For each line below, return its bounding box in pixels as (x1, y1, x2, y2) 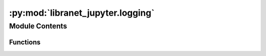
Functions (9, 38, 41, 46)
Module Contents (9, 22, 67, 30)
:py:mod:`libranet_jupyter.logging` (9, 7, 155, 18)
